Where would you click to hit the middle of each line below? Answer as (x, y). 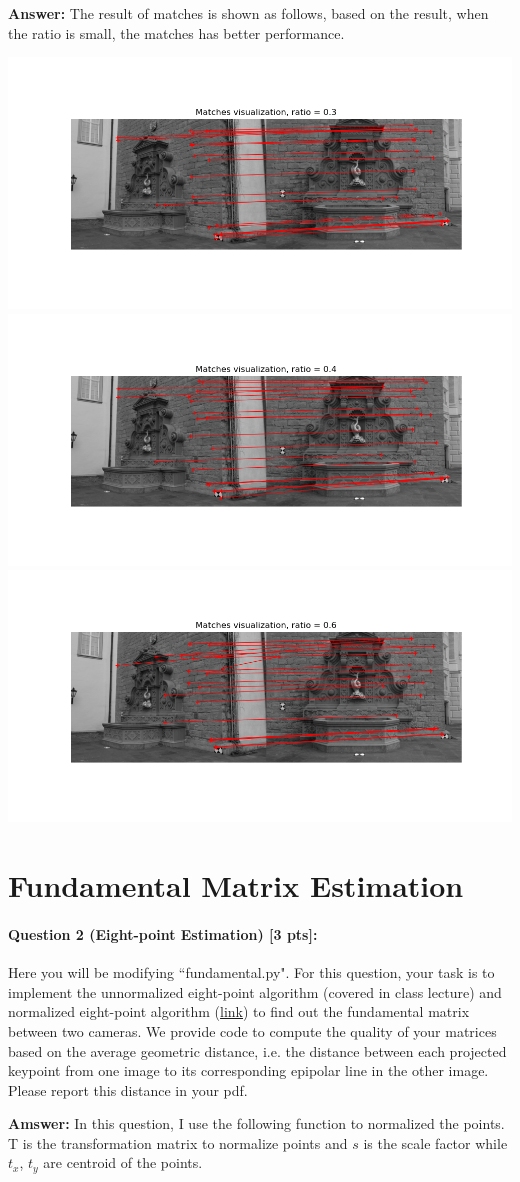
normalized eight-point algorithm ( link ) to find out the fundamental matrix (239, 1011)
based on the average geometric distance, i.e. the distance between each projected (257, 1050)
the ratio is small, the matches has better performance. (176, 32)
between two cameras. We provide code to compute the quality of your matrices (252, 1030)
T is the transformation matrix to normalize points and (178, 1142)
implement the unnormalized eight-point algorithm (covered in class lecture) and (255, 991)
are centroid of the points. (123, 1162)
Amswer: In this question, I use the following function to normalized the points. (256, 1123)
